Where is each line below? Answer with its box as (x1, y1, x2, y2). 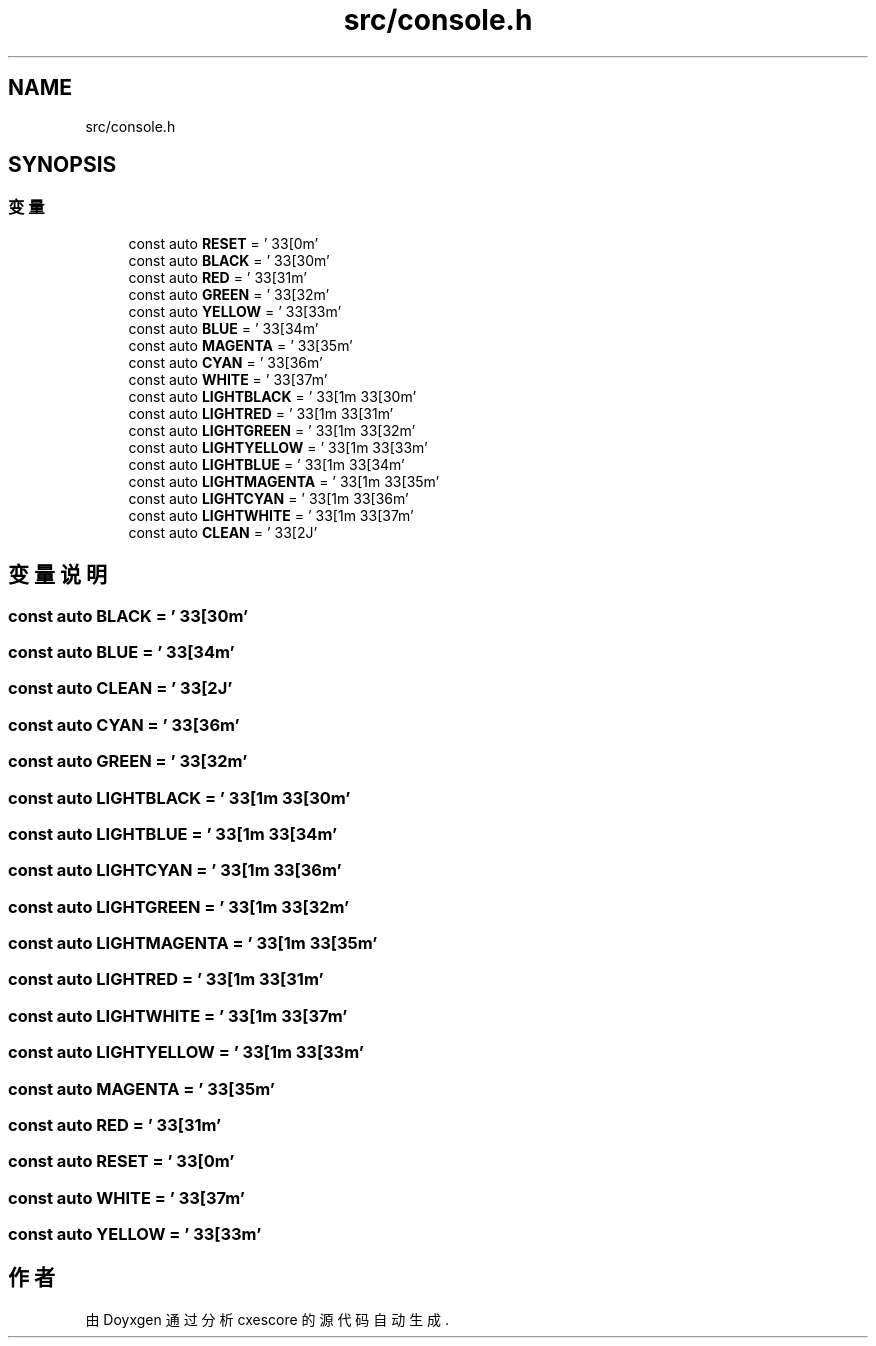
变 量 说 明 (8, 562, 107, 588)
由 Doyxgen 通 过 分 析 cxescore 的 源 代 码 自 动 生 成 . (85, 1310, 450, 1328)
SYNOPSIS (8, 152, 117, 178)
